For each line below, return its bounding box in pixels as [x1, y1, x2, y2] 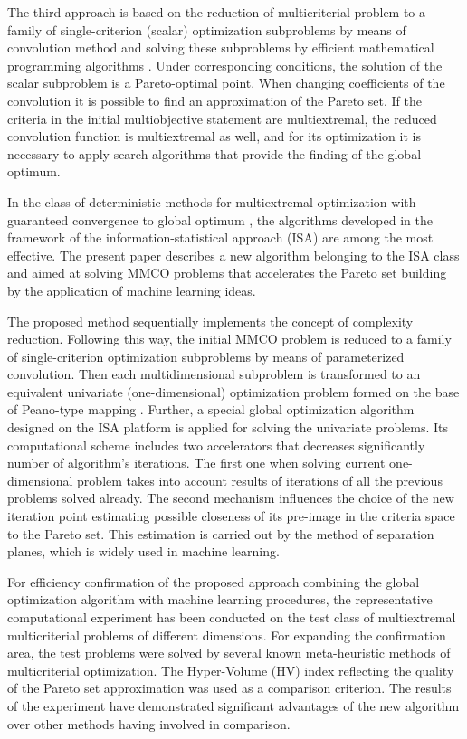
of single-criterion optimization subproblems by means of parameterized [7, 346, 405, 365]
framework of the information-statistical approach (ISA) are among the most [7, 228, 434, 247]
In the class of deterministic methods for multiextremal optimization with [7, 192, 416, 211]
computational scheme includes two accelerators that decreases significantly [7, 435, 425, 454]
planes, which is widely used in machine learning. [7, 542, 280, 561]
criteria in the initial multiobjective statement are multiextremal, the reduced [7, 109, 437, 128]
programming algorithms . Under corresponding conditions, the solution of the [7, 55, 443, 74]
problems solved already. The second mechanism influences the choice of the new [7, 488, 454, 507]
